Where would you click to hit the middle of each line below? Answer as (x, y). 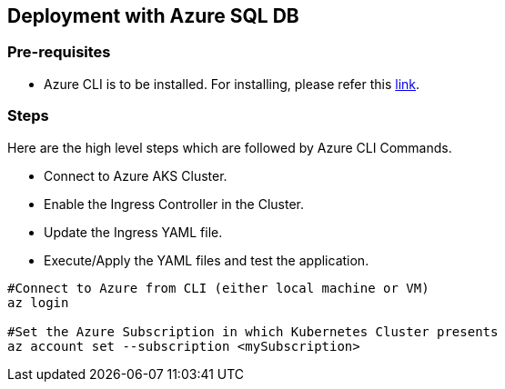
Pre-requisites (59, 52)
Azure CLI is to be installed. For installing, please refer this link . (232, 84)
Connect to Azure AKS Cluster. (136, 175)
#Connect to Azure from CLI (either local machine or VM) (218, 288)
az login (38, 302)
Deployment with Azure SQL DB (153, 16)
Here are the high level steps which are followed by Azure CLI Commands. (230, 147)
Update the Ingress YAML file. (133, 232)
